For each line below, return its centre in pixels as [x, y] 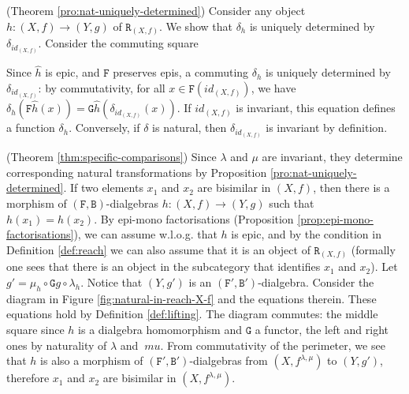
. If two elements [103, 188]
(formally [373, 249]
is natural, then [190, 128]
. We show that [195, 26]
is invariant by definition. [327, 128]
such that [292, 203]
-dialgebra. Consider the [316, 281]
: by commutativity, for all [102, 88]
